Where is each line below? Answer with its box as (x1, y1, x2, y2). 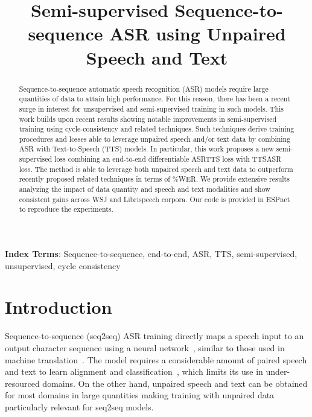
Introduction (5, 294, 112, 319)
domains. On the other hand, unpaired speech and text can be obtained (42, 377, 308, 389)
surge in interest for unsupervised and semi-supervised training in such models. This (19, 103, 284, 113)
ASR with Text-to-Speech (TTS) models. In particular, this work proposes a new (19, 144, 274, 154)
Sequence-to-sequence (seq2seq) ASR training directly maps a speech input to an (5, 329, 304, 342)
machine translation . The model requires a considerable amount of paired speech (5, 353, 307, 366)
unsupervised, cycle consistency (5, 259, 121, 272)
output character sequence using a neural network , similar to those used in (5, 341, 285, 354)
